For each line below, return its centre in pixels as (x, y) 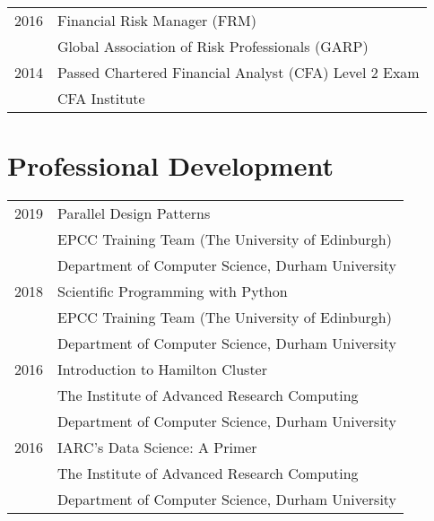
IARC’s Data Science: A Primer (157, 447)
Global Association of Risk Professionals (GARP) (213, 46)
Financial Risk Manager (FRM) (157, 20)
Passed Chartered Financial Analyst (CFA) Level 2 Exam (239, 72)
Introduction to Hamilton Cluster (163, 369)
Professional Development (170, 165)
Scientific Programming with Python (173, 291)
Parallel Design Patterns (134, 213)
